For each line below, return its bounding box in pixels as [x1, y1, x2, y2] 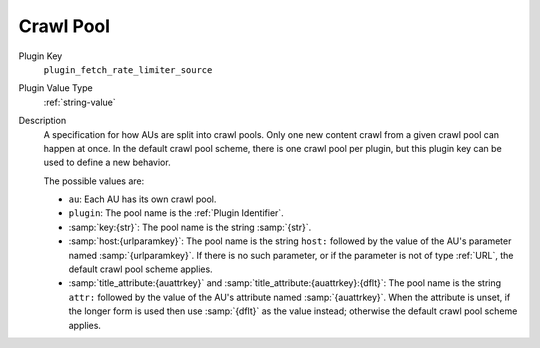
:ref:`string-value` [43, 96, 117, 108]
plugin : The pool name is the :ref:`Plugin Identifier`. [68, 207, 284, 219]
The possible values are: [43, 175, 145, 187]
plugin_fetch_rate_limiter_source [43, 64, 213, 75]
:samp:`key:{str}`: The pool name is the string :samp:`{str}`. [68, 221, 312, 233]
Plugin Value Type [18, 82, 94, 94]
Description [18, 115, 67, 127]
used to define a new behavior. [43, 156, 171, 169]
